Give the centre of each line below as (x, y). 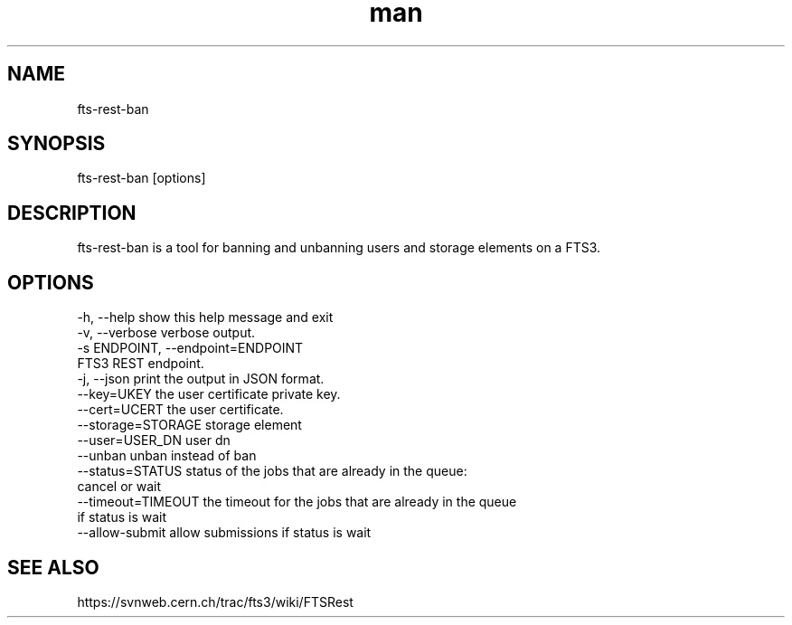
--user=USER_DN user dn (154, 440)
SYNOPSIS (57, 144)
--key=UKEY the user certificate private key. (209, 394)
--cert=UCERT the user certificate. (180, 410)
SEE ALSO (53, 567)
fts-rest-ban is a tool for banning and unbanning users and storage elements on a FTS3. (339, 248)
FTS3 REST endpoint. (141, 364)
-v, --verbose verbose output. (166, 333)
